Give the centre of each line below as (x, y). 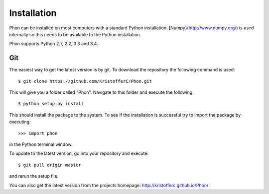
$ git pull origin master (50, 165)
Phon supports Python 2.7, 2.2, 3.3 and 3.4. (54, 44)
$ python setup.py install (51, 104)
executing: (20, 122)
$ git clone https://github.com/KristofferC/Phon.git (85, 81)
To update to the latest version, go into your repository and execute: (79, 153)
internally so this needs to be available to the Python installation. (75, 34)
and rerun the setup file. (34, 176)
